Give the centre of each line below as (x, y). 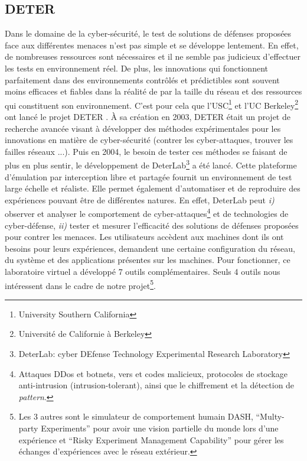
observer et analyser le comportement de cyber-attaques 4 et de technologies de (147, 213)
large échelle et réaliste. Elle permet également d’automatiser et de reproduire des (153, 188)
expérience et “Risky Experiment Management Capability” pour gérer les (151, 439)
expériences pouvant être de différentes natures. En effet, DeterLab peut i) (140, 199)
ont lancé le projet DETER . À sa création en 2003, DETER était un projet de (148, 117)
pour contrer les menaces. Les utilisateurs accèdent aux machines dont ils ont (144, 237)
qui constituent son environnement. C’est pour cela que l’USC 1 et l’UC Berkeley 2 (152, 104)
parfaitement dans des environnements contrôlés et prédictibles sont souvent (142, 79)
